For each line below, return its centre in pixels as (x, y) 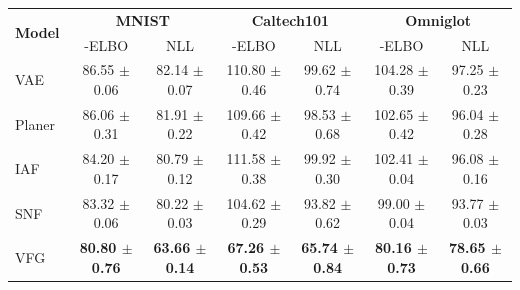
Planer (35, 123)
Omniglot (438, 19)
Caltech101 (290, 19)
